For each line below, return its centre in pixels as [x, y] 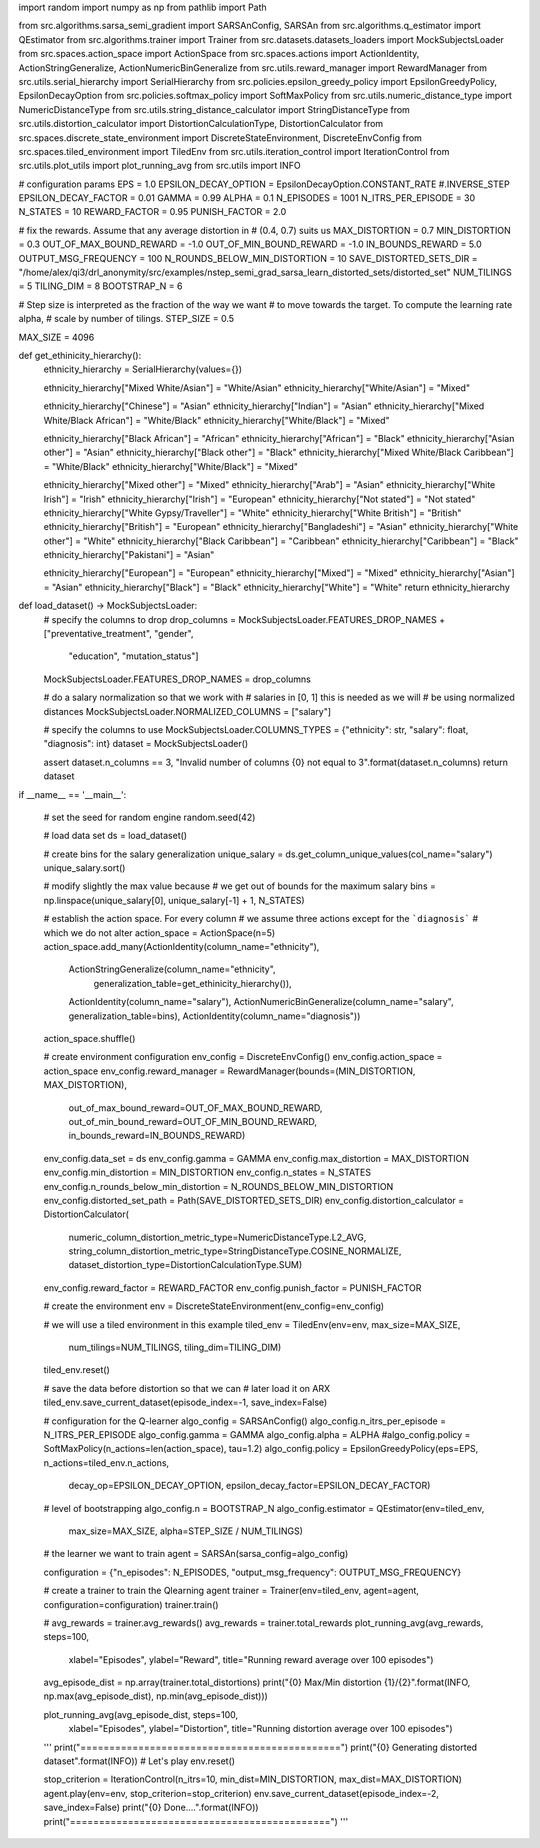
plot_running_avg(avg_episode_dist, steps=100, [141, 1714]
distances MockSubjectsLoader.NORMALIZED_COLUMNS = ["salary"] [187, 711]
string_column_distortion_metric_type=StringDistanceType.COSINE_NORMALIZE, [235, 1251]
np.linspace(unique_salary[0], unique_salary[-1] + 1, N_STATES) [174, 900]
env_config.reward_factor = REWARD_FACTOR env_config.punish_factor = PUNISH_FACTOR [232, 1287]
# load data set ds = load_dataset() [115, 836]
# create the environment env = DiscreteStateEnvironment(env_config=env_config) [214, 1306]
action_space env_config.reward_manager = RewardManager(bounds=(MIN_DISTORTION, [229, 1071]
